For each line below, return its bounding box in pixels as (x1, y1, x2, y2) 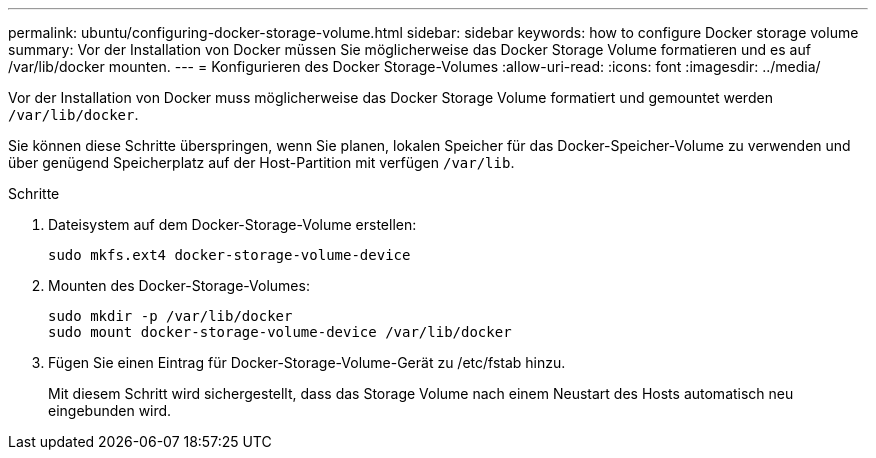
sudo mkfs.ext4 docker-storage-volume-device (48, 247, 411, 263)
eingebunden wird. (48, 402, 172, 419)
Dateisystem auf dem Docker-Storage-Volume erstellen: (48, 216, 417, 233)
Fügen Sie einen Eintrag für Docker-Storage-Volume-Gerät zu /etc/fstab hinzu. (48, 354, 566, 371)
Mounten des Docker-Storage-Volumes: (48, 277, 310, 294)
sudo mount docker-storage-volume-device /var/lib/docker (48, 324, 512, 340)
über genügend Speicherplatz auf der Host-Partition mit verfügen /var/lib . (8, 154, 515, 171)
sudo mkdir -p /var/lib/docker (48, 308, 293, 324)
